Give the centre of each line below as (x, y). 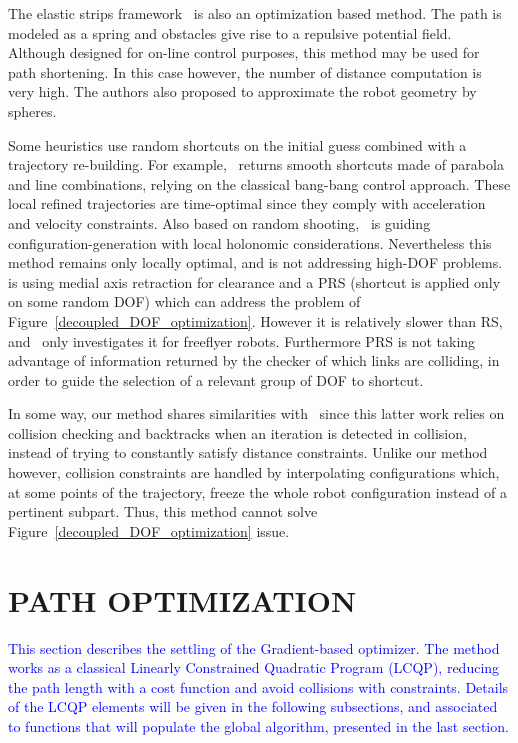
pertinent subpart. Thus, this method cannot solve (163, 511)
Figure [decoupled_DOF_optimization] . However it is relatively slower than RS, (255, 320)
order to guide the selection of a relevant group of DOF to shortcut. (216, 379)
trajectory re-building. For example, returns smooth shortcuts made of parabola (256, 164)
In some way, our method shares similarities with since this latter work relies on (256, 413)
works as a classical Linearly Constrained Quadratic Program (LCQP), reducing (254, 667)
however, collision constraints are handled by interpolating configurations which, (254, 472)
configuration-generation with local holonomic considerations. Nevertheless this (250, 242)
